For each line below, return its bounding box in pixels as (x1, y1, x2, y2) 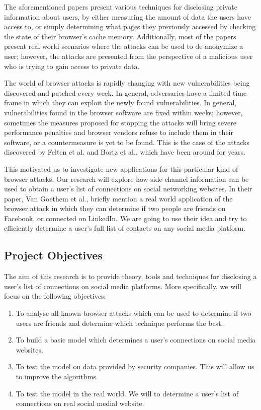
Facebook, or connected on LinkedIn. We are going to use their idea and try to (4, 213, 247, 223)
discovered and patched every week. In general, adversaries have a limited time (4, 87, 247, 98)
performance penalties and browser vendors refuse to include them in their (4, 127, 233, 138)
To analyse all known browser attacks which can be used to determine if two (16, 308, 251, 318)
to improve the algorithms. (16, 371, 98, 382)
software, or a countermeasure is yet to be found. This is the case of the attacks (4, 136, 249, 147)
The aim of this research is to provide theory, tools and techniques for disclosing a (4, 271, 257, 282)
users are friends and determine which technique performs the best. (16, 317, 223, 328)
